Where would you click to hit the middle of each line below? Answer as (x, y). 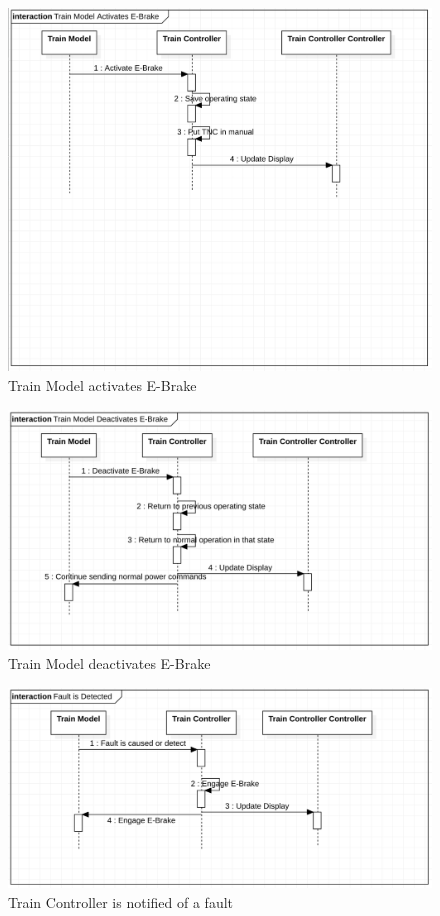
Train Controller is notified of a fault (121, 901)
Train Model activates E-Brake (102, 385)
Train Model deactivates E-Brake (109, 663)
